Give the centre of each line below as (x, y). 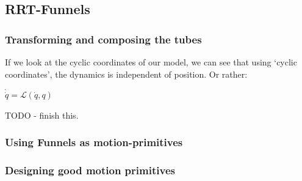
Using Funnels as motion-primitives (94, 142)
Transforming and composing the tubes (103, 39)
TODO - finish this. (42, 115)
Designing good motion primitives (90, 170)
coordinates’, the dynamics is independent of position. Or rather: (126, 74)
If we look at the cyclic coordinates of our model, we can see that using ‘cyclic (151, 62)
